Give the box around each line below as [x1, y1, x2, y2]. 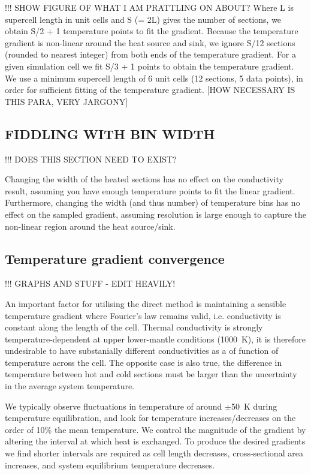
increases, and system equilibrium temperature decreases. [5, 458, 215, 471]
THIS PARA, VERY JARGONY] [5, 95, 128, 107]
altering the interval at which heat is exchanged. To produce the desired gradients [5, 435, 306, 447]
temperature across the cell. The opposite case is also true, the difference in [5, 356, 282, 368]
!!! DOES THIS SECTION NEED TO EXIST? [5, 152, 177, 165]
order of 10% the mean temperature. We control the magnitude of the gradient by [5, 423, 306, 435]
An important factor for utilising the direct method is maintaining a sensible [5, 297, 286, 309]
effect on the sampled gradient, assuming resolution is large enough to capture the [5, 208, 306, 220]
